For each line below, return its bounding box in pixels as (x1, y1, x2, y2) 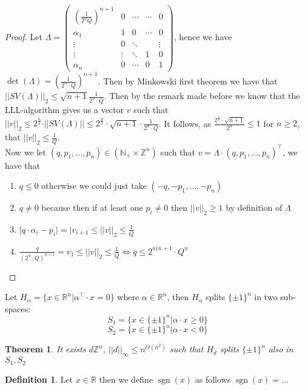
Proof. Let (5, 30, 42, 43)
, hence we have (173, 30, 232, 43)
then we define (99, 372, 153, 385)
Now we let (5, 145, 47, 158)
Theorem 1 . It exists (5, 343, 86, 355)
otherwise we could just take (41, 179, 147, 192)
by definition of (226, 201, 283, 214)
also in (268, 343, 293, 355)
